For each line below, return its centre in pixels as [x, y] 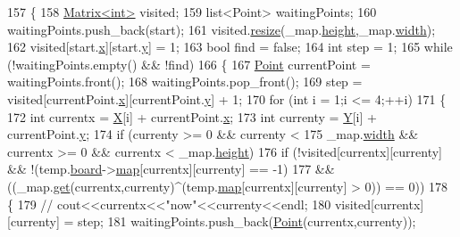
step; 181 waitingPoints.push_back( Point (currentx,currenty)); [247, 221]
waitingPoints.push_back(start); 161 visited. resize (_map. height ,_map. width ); [222, 29]
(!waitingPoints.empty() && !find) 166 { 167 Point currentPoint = [189, 64]
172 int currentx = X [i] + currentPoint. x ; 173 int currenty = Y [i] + [192, 116]
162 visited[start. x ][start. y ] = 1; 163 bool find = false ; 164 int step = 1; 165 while [230, 47]
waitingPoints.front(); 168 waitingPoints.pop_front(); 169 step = [185, 82]
